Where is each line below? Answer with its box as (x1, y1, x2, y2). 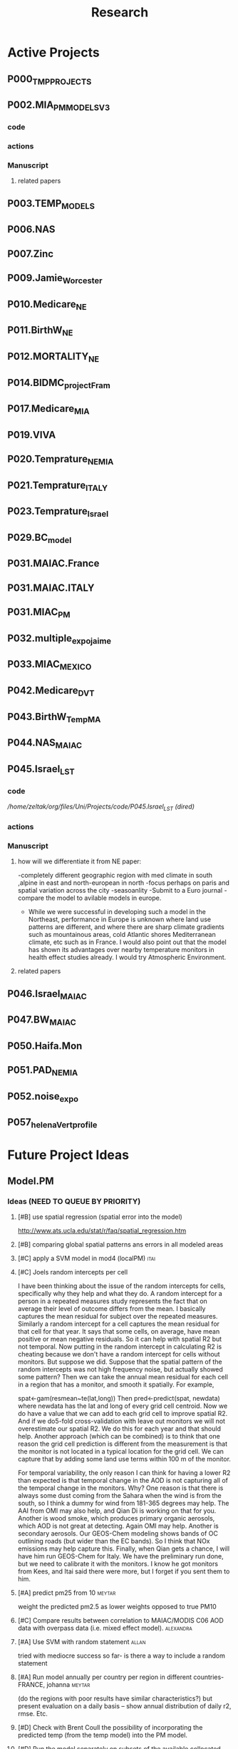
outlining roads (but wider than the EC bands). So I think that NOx (17, 1537, 210, 1546)
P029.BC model (7, 531, 72, 546)
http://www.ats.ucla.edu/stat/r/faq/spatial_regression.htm (17, 1227, 187, 1235)
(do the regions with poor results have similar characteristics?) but (17, 1694, 212, 1703)
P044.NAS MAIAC (7, 736, 83, 751)
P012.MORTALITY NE (7, 350, 100, 365)
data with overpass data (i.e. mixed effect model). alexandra (17, 1624, 192, 1633)
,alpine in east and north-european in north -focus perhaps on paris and (17, 878, 230, 887)
